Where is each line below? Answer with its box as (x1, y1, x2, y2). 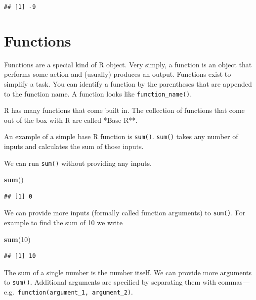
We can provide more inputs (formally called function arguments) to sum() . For (4, 207, 246, 218)
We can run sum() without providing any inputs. (4, 157, 152, 168)
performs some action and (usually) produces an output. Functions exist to (4, 69, 231, 79)
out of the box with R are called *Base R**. (4, 114, 138, 125)
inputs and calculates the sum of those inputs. (4, 141, 144, 151)
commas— (218, 277, 250, 287)
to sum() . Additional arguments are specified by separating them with (4, 277, 216, 287)
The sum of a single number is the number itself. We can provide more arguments (4, 267, 252, 277)
